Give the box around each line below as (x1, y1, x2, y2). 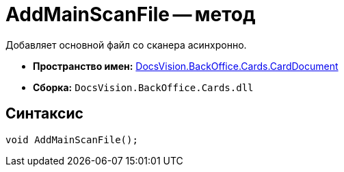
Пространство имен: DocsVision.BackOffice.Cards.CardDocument (33, 60, 339, 72)
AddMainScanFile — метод (5, 3, 256, 26)
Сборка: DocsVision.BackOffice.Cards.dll (33, 81, 254, 93)
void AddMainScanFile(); (5, 134, 138, 145)
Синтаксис (5, 105, 83, 123)
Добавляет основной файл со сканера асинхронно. (5, 38, 247, 51)
